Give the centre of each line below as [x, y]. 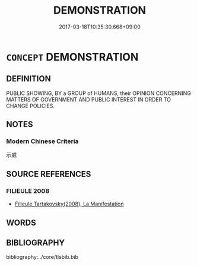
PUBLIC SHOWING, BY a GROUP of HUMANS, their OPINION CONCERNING [99, 93]
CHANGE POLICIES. [31, 106]
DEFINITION [29, 79]
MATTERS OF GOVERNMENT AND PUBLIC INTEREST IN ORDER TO [88, 99]
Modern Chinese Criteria [42, 141]
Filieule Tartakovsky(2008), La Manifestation [69, 204]
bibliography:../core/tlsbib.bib [42, 257]
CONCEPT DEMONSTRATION [72, 57]
